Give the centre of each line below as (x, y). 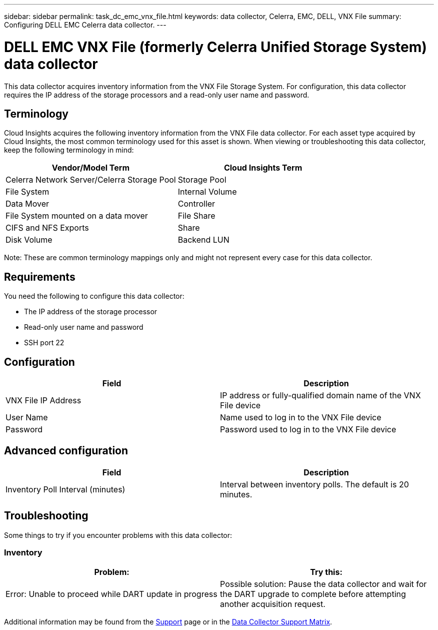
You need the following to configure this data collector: (94, 296)
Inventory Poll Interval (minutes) (65, 489)
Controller (196, 204)
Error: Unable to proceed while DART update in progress (111, 594)
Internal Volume (207, 192)
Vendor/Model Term (90, 168)
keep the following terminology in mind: (69, 150)
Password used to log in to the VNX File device (308, 430)
